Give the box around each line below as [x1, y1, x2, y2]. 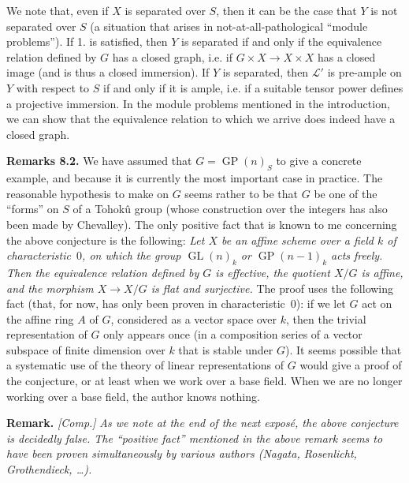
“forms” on [6, 200, 59, 217]
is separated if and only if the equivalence [180, 33, 382, 50]
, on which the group [82, 247, 181, 264]
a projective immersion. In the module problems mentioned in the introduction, [6, 95, 390, 111]
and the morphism [6, 279, 94, 296]
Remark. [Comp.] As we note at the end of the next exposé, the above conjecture [6, 414, 399, 431]
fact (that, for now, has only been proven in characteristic [6, 295, 285, 312]
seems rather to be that [184, 185, 299, 201]
